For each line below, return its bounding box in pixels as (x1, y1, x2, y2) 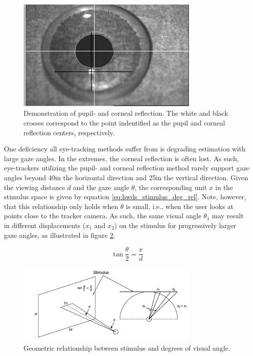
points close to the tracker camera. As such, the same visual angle (4, 210, 202, 221)
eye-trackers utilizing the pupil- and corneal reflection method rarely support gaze (4, 163, 250, 173)
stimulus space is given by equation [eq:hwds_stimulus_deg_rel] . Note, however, (4, 191, 246, 202)
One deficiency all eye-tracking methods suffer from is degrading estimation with (4, 144, 246, 154)
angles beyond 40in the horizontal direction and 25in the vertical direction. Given (4, 172, 248, 182)
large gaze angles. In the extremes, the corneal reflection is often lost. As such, (4, 153, 239, 163)
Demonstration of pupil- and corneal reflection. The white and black (23, 108, 229, 118)
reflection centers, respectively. (23, 127, 115, 137)
